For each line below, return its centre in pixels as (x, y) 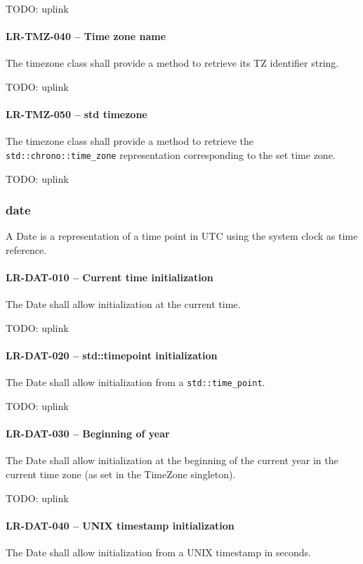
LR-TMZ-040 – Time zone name (86, 36)
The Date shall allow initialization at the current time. (123, 304)
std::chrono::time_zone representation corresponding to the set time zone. (171, 154)
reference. (26, 250)
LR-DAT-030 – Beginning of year (88, 434)
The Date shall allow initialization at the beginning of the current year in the (172, 460)
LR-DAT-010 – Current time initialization (110, 277)
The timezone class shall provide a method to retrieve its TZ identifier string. (172, 63)
